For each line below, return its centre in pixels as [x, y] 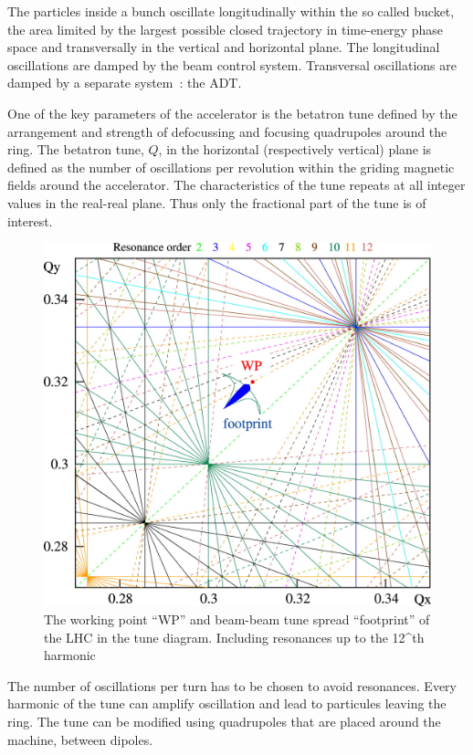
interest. [30, 220]
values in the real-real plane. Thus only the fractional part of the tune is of [217, 202]
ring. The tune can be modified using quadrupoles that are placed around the [224, 722]
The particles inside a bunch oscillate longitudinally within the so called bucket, [231, 11]
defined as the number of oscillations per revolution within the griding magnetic [231, 167]
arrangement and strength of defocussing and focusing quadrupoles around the [227, 131]
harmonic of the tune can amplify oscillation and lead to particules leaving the [227, 703]
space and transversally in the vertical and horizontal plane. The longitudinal [224, 47]
